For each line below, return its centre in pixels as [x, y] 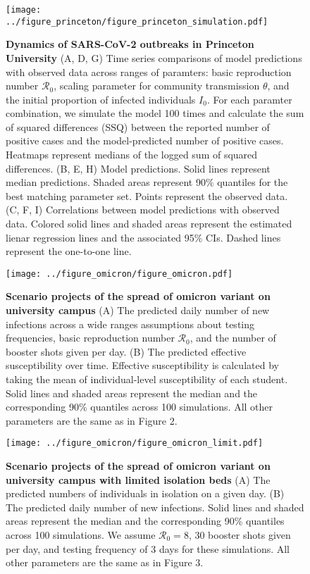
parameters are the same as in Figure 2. [92, 420]
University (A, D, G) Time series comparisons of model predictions [154, 57]
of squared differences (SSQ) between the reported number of [138, 126]
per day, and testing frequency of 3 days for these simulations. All [148, 548]
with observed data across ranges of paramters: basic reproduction [149, 71]
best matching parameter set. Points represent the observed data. [147, 195]
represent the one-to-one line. [69, 251]
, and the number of [233, 338]
